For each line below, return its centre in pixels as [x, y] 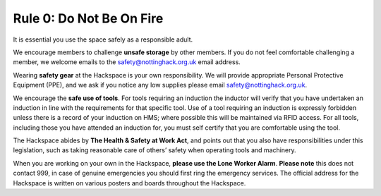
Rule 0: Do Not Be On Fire [88, 18]
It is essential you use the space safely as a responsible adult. [103, 39]
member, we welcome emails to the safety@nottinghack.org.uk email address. [127, 62]
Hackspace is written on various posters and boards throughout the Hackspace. [129, 183]
